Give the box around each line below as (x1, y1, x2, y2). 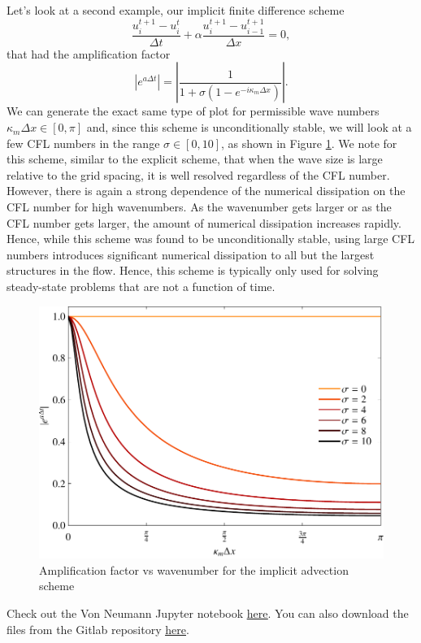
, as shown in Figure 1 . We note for (221, 134, 397, 151)
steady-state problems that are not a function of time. (7, 277, 276, 294)
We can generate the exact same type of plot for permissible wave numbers (7, 102, 380, 119)
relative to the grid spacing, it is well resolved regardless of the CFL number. (7, 166, 390, 183)
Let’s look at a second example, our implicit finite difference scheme (7, 2, 345, 18)
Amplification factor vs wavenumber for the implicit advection (39, 561, 349, 578)
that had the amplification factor (7, 45, 171, 62)
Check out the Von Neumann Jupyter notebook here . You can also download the (7, 605, 409, 622)
